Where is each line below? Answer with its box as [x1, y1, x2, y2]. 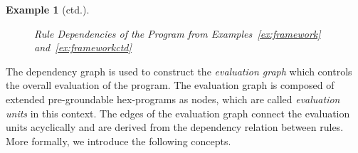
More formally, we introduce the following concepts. [6, 133, 231, 148]
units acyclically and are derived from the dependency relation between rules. [6, 120, 344, 134]
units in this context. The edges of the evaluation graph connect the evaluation [6, 105, 350, 120]
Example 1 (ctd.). [6, 2, 90, 16]
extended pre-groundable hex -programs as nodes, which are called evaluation [6, 91, 340, 106]
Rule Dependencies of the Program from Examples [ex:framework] [34, 26, 321, 41]
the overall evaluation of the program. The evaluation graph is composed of [6, 78, 335, 93]
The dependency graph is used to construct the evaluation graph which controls [6, 63, 352, 78]
